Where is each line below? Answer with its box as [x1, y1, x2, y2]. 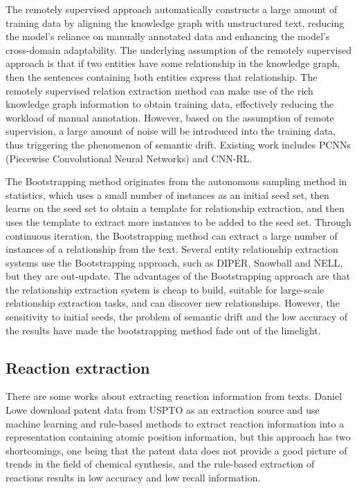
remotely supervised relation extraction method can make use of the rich [6, 83, 313, 97]
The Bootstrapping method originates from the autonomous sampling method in [6, 174, 347, 189]
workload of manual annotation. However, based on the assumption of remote [6, 110, 334, 124]
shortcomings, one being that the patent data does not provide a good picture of [6, 443, 347, 457]
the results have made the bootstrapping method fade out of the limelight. [6, 323, 321, 337]
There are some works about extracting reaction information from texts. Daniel [6, 389, 342, 403]
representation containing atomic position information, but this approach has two [6, 430, 351, 444]
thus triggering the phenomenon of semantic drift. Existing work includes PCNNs [6, 137, 351, 151]
